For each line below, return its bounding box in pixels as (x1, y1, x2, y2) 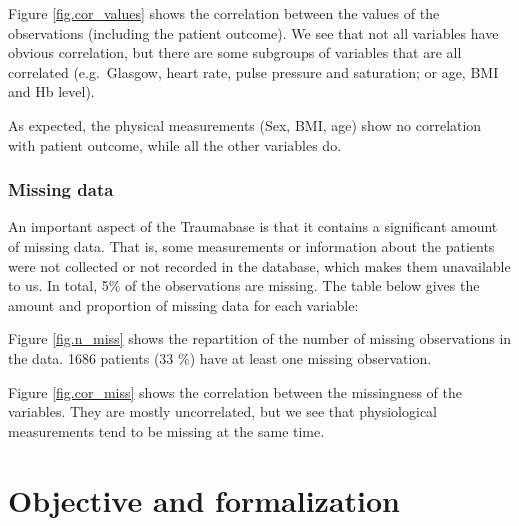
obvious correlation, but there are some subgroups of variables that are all (8, 42, 462, 63)
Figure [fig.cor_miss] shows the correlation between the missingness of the (8, 381, 462, 402)
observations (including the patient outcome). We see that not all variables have (8, 22, 499, 43)
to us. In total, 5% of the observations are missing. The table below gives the (8, 275, 480, 296)
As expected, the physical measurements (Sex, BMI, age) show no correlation (8, 114, 482, 135)
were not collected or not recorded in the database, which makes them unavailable (8, 255, 511, 276)
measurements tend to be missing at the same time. (8, 420, 325, 441)
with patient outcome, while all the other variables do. (8, 134, 342, 155)
